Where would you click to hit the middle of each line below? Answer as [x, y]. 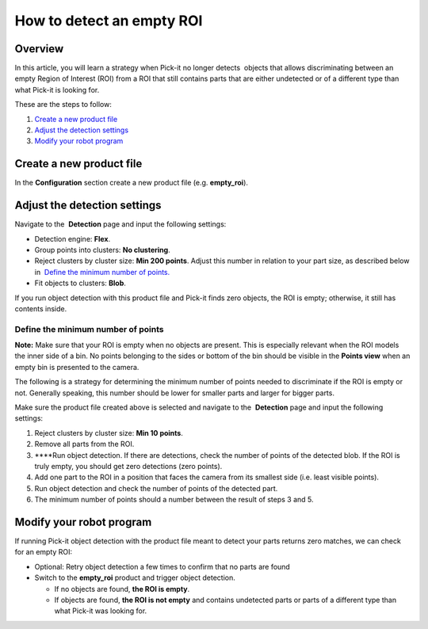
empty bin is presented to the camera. [77, 367]
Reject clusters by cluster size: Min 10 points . [109, 433]
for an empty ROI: [44, 552]
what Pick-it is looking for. [57, 90]
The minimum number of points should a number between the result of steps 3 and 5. [174, 500]
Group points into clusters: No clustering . [102, 250]
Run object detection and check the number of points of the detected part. [156, 488]
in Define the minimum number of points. [102, 272]
